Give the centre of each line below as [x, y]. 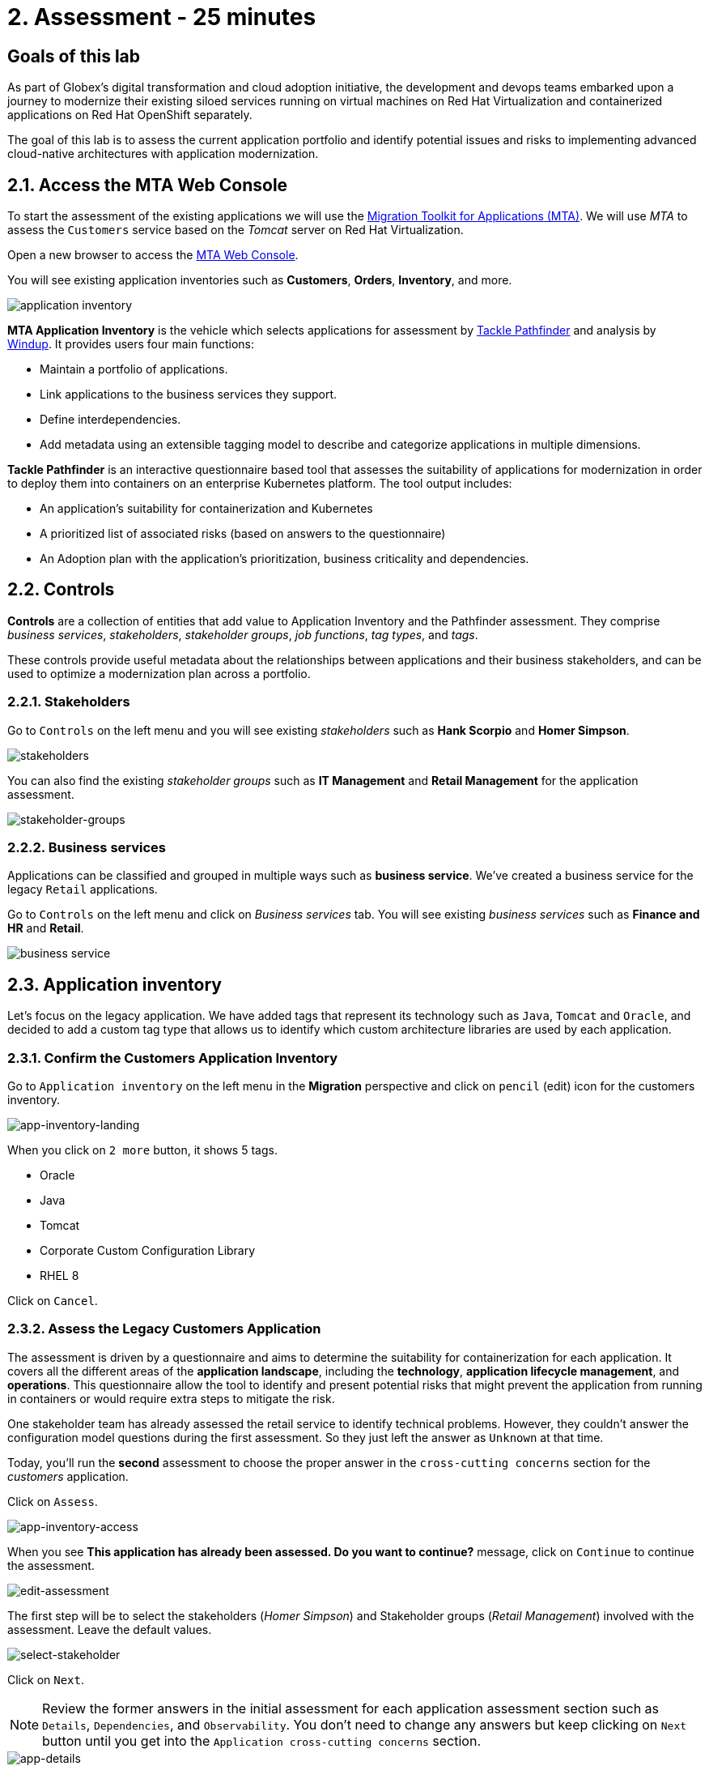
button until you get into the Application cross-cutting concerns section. [262, 1740]
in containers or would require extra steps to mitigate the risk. [171, 1398]
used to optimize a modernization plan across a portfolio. [159, 673]
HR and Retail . [46, 928]
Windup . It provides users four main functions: [131, 344]
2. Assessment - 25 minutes [162, 17]
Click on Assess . [53, 1501]
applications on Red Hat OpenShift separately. [130, 115]
